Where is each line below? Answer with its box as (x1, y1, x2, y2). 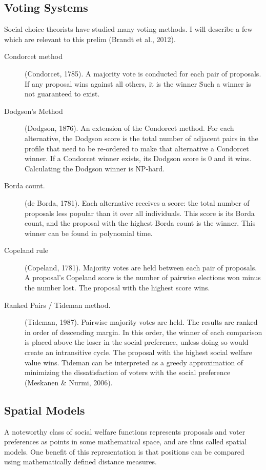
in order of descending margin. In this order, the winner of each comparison (25, 326, 262, 337)
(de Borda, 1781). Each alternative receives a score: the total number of (25, 197, 250, 208)
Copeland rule (4, 245, 49, 256)
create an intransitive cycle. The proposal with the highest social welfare (25, 347, 252, 358)
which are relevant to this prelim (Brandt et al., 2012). (4, 33, 176, 44)
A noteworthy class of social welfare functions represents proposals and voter (4, 426, 245, 437)
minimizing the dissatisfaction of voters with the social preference (25, 367, 231, 378)
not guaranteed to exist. (25, 88, 100, 99)
